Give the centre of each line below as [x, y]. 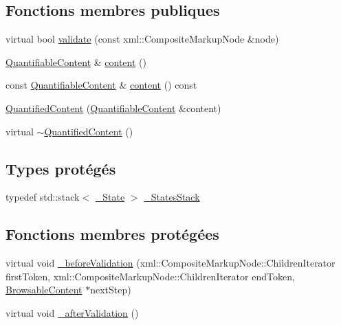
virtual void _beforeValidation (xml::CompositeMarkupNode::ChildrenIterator [170, 263]
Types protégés [61, 168]
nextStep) [111, 290]
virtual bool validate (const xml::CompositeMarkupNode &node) [142, 39]
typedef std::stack [43, 197]
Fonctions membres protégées [112, 234]
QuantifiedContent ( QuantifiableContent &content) [113, 108]
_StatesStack [172, 197]
